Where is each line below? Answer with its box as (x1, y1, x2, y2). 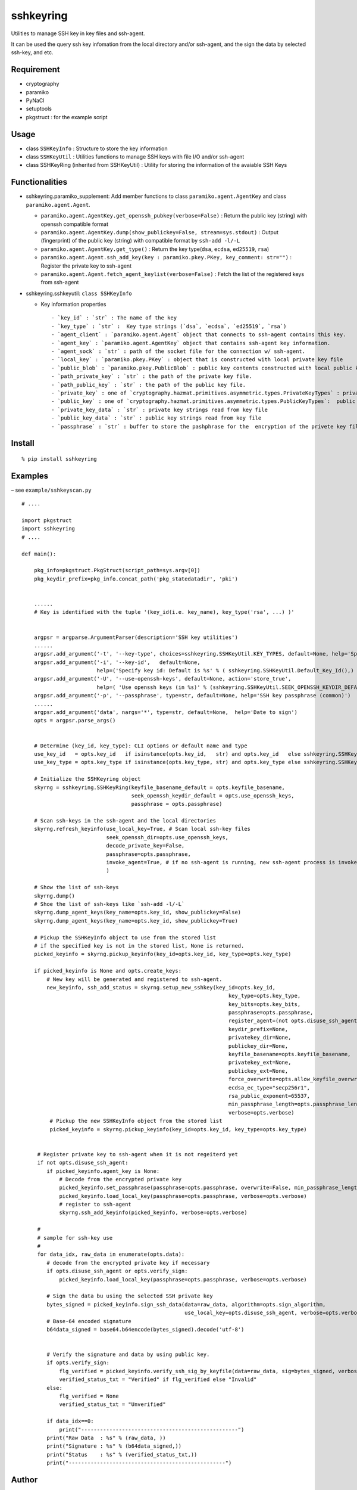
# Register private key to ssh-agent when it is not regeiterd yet (37, 1151, 238, 1157)
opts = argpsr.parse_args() (33, 717, 116, 724)
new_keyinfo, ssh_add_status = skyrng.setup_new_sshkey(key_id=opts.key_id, (46, 984, 276, 991)
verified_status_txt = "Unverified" (59, 1401, 166, 1408)
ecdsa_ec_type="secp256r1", (228, 1084, 311, 1091)
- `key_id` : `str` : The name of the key (51, 315, 177, 321)
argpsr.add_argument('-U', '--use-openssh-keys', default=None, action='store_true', (33, 675, 292, 682)
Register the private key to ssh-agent (40, 262, 132, 269)
